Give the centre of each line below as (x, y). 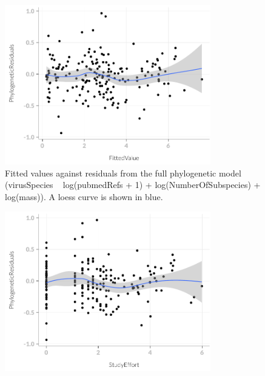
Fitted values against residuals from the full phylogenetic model (123, 173)
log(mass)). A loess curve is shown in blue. (84, 197)
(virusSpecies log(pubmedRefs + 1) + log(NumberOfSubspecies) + (133, 185)
